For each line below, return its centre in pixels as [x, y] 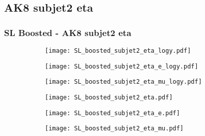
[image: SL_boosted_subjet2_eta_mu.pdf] [114, 129]
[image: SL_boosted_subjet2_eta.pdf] [109, 97]
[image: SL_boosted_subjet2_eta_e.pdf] [112, 113]
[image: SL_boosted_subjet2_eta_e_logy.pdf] [122, 66]
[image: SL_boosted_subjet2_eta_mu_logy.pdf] [123, 82]
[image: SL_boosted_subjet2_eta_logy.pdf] [118, 51]
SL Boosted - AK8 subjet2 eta [68, 32]
